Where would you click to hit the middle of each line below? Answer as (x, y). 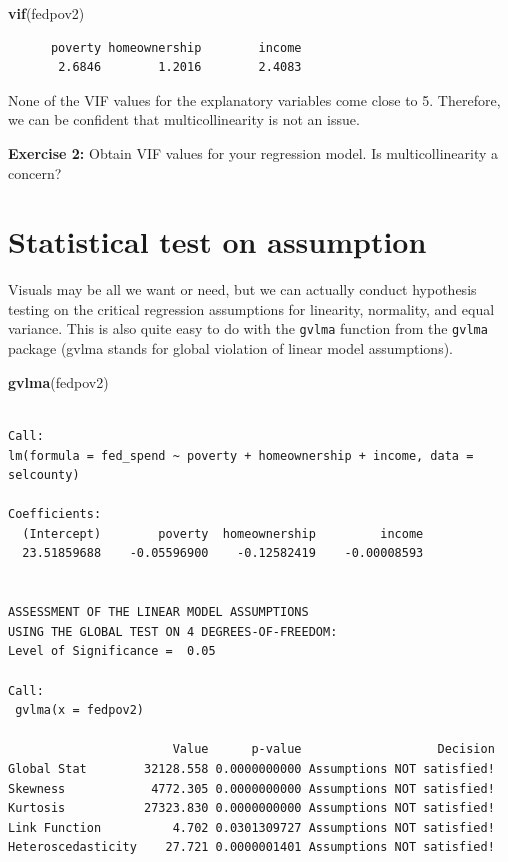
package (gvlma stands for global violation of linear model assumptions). (230, 348)
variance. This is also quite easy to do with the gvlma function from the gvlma (248, 328)
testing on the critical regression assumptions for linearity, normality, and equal (251, 308)
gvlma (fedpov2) (58, 381)
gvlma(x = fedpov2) (80, 710)
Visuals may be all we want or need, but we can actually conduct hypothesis (242, 289)
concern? (35, 172)
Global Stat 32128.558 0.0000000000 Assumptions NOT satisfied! (251, 769)
